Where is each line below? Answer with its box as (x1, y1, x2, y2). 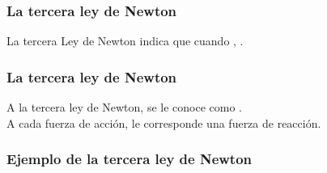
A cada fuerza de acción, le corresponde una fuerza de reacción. (6, 114, 321, 131)
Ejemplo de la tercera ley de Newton (6, 149, 253, 169)
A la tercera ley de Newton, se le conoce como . (6, 99, 242, 116)
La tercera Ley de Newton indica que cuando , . (6, 32, 244, 49)
